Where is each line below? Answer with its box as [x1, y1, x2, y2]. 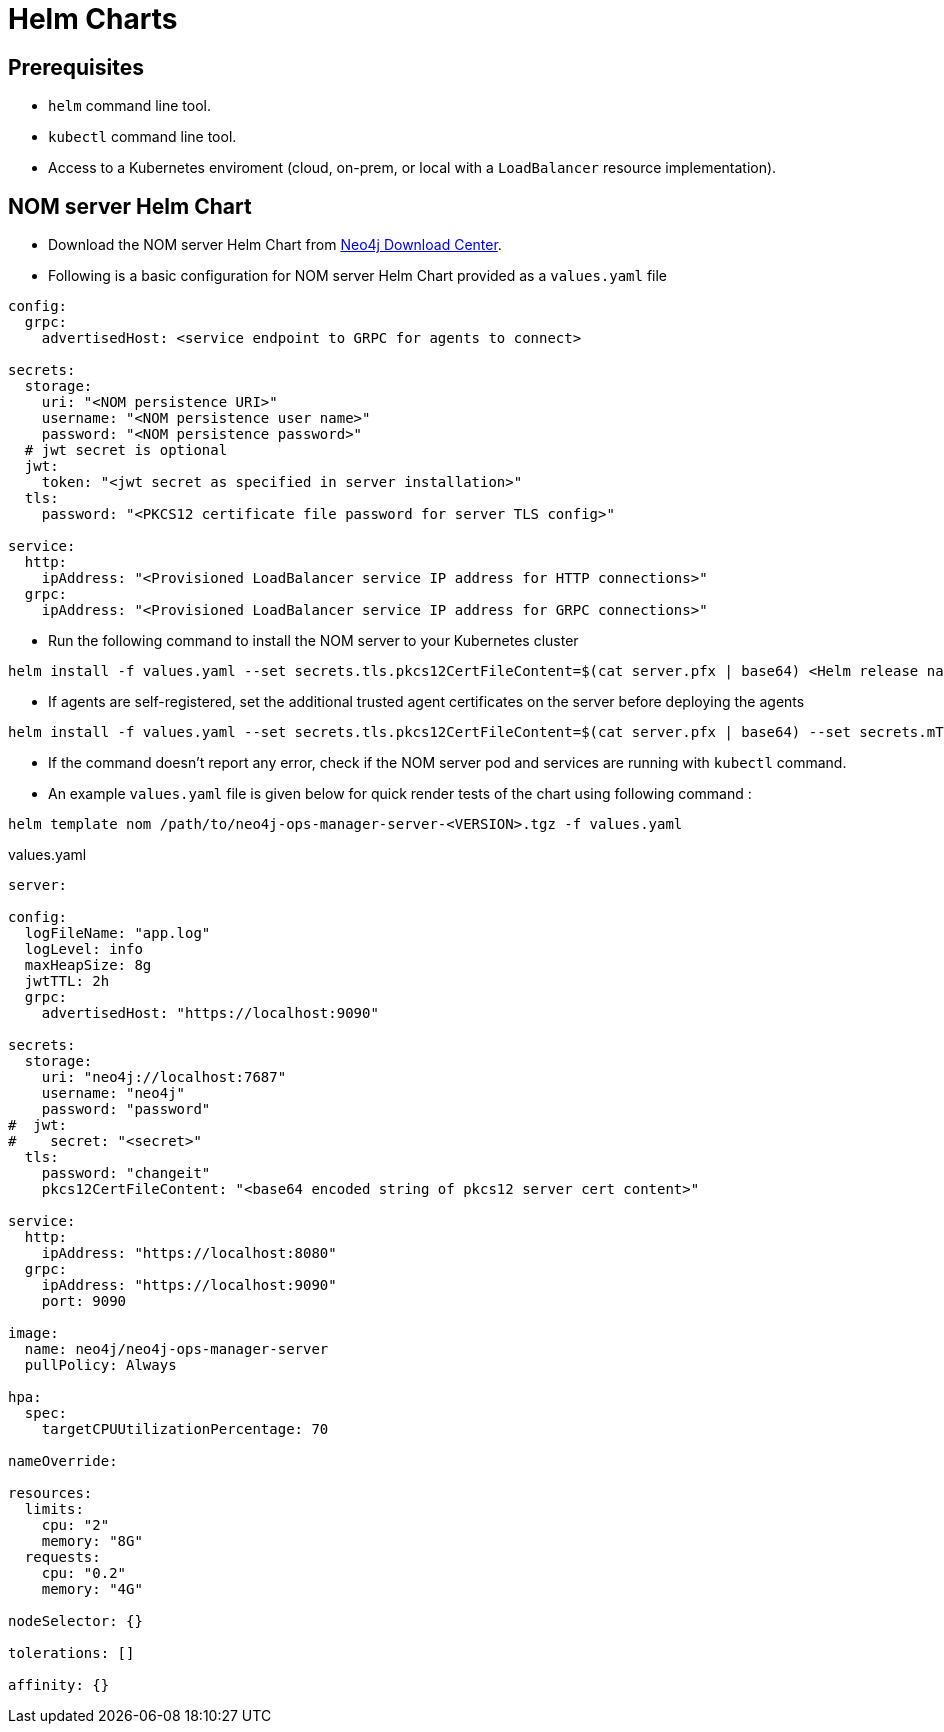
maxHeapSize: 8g [24, 957, 152, 974]
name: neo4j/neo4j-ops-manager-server [24, 1341, 329, 1358]
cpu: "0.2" [41, 1565, 127, 1582]
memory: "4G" [41, 1581, 143, 1598]
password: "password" [41, 1101, 211, 1118]
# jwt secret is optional [24, 442, 228, 459]
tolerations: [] [8, 1645, 135, 1662]
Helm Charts [8, 2, 178, 36]
